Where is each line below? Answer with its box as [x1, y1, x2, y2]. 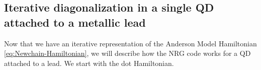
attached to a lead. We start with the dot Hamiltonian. [4, 57, 174, 68]
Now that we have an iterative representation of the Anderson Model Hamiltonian [4, 38, 257, 48]
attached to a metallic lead [4, 14, 146, 30]
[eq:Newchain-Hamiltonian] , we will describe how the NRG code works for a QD [4, 48, 251, 58]
